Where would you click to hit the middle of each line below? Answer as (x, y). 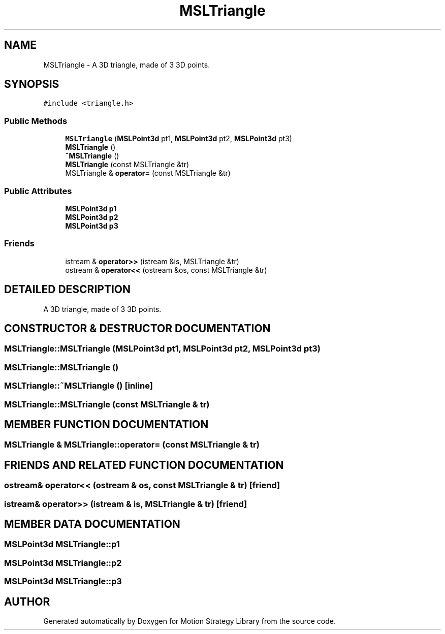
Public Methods (36, 121)
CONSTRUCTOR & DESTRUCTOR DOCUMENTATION (137, 328)
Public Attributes (38, 191)
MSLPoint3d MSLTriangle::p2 (63, 563)
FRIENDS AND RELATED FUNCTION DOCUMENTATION (144, 465)
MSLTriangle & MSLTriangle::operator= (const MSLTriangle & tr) (132, 445)
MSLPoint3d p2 (92, 217)
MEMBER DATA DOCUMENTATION (92, 524)
